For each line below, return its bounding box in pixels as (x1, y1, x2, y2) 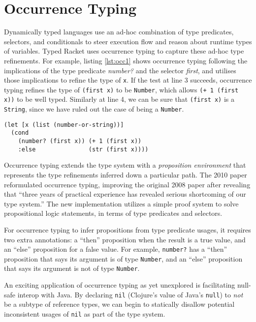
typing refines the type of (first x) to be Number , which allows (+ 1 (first (4, 84, 239, 94)
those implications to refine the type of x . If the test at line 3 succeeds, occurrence (4, 75, 252, 85)
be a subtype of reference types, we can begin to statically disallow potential (4, 299, 235, 309)
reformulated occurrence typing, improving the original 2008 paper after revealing (4, 179, 251, 189)
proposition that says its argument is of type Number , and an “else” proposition (4, 253, 243, 263)
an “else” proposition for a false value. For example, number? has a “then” (4, 244, 227, 254)
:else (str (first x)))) (18, 146, 149, 153)
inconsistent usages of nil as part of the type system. (4, 308, 165, 319)
